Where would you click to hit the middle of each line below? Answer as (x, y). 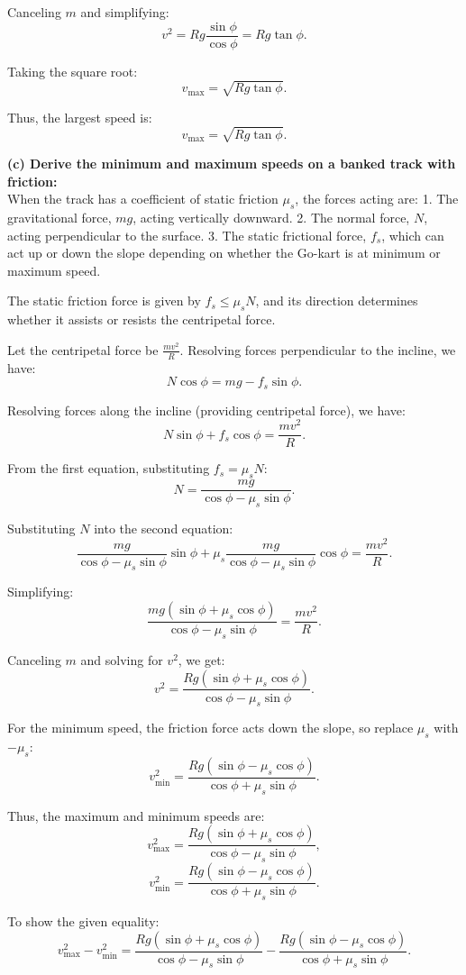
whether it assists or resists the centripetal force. (142, 319)
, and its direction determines (337, 301)
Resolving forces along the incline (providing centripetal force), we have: (206, 410)
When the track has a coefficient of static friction (143, 199)
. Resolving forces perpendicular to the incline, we (318, 349)
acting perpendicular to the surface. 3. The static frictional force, (187, 235)
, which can (413, 235)
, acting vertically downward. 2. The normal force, (271, 217)
